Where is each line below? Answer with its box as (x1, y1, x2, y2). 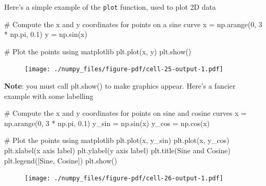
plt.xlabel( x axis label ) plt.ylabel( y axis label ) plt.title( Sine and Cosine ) (4, 145, 231, 156)
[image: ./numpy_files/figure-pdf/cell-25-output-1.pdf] (25, 66, 223, 73)
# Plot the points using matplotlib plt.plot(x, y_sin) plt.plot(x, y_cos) (4, 135, 230, 146)
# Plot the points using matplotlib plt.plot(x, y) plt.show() (4, 46, 192, 56)
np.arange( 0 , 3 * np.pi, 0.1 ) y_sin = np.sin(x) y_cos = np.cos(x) (4, 117, 210, 128)
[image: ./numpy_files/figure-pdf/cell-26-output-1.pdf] (25, 175, 223, 182)
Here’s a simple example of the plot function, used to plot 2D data (4, 2, 216, 12)
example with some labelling (4, 90, 93, 101)
